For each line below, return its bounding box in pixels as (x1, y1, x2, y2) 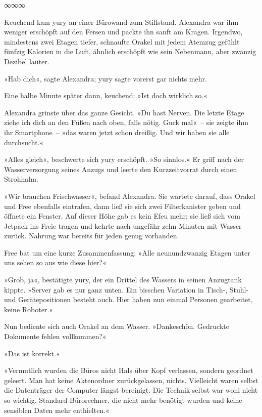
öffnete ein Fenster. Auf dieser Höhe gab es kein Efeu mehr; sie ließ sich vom (4, 211, 240, 221)
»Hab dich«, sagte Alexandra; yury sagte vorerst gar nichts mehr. (4, 73, 207, 84)
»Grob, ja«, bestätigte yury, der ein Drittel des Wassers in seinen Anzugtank (4, 274, 242, 285)
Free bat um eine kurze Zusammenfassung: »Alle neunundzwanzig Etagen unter (4, 247, 250, 258)
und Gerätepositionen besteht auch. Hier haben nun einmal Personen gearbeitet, (4, 294, 253, 305)
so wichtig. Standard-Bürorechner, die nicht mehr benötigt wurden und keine (4, 395, 242, 405)
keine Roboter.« (4, 304, 54, 314)
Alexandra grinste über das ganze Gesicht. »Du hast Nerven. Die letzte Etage (4, 107, 244, 117)
